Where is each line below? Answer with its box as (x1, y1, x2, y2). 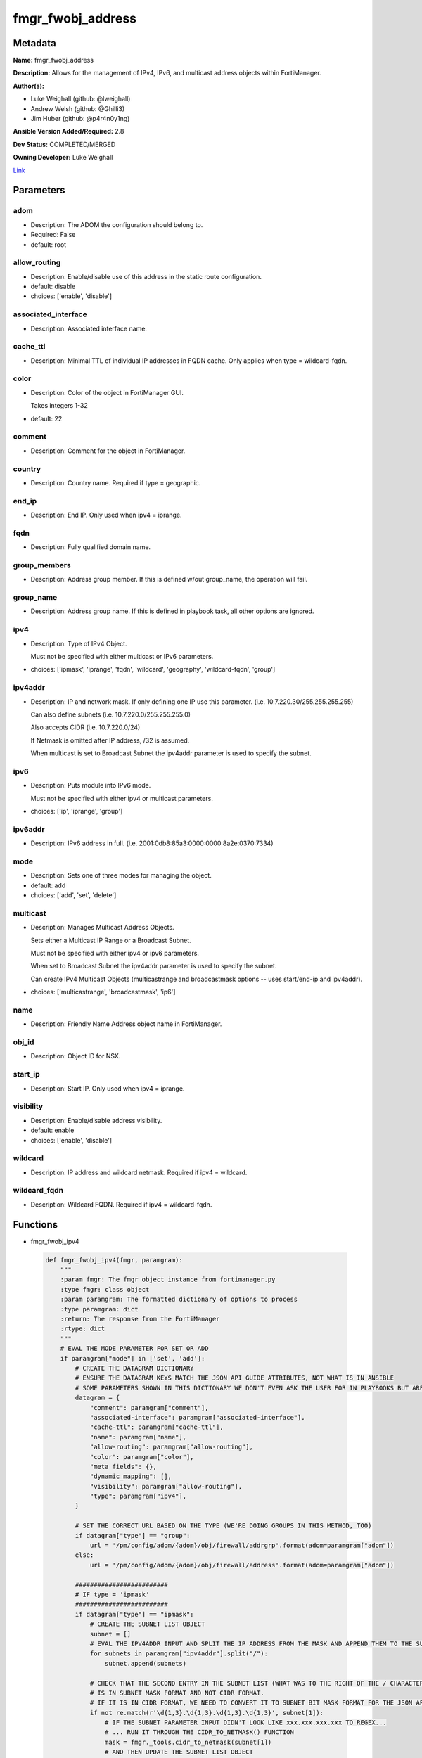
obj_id (13, 1037, 34, 1047)
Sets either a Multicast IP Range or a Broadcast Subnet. (30, 936, 191, 944)
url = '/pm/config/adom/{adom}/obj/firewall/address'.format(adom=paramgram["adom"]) (89, 1561, 394, 1569)
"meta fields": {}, (89, 1463, 158, 1470)
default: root (30, 240, 67, 249)
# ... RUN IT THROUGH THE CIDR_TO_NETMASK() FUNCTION (104, 1728, 295, 1736)
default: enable (30, 1126, 75, 1135)
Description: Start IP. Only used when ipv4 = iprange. (30, 1084, 185, 1093)
